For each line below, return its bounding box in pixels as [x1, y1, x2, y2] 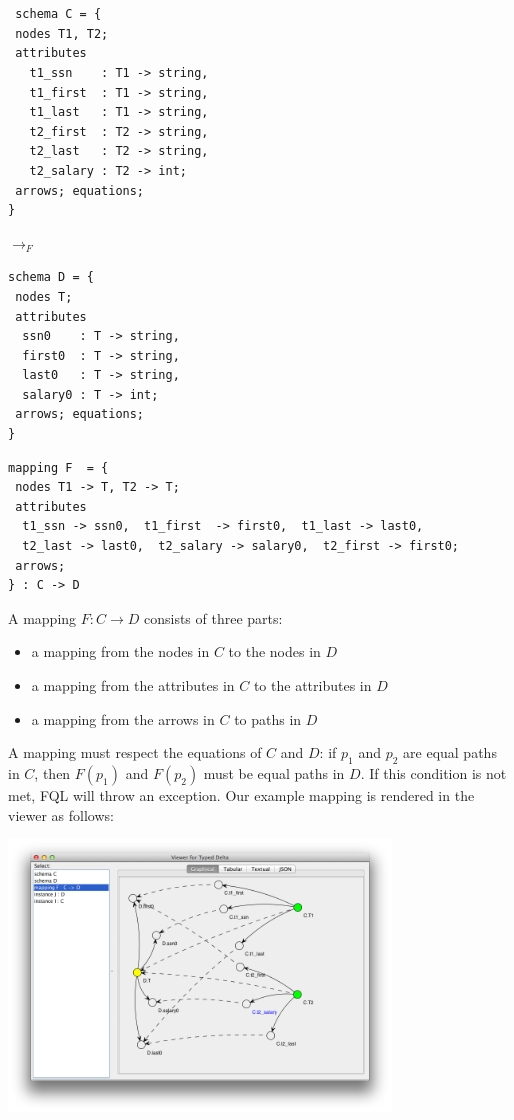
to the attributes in [253, 675, 372, 695]
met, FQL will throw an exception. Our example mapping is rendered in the [8, 784, 475, 805]
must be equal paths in [203, 762, 345, 783]
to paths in [234, 708, 302, 729]
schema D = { [8, 270, 94, 285]
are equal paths [403, 742, 497, 763]
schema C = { [15, 7, 102, 22]
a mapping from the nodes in [31, 641, 210, 662]
